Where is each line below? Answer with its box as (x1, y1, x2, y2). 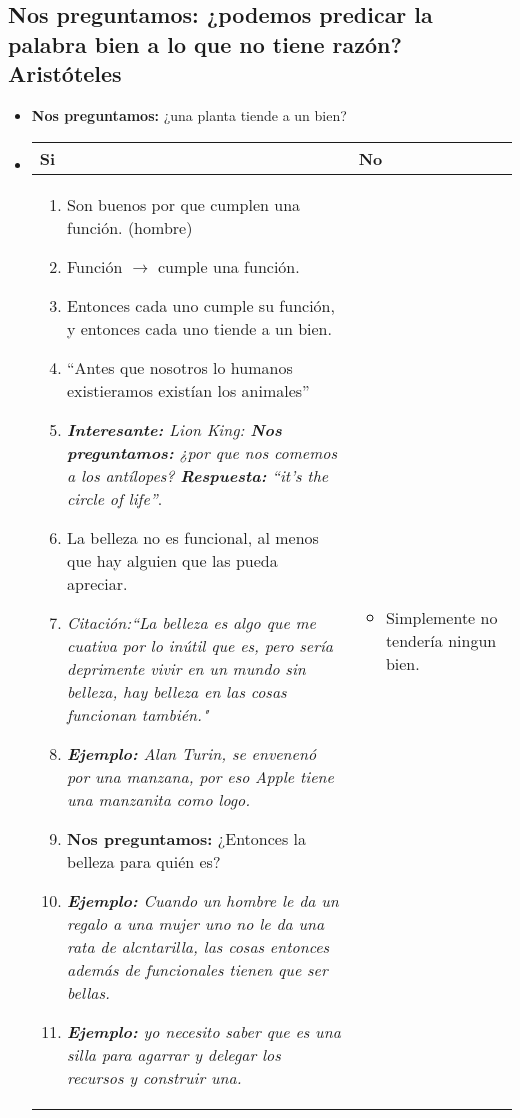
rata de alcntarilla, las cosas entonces (66, 934, 330, 958)
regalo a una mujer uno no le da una (66, 911, 325, 935)
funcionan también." (66, 702, 209, 726)
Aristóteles (8, 58, 122, 89)
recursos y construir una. (66, 1065, 242, 1089)
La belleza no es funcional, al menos (66, 525, 319, 549)
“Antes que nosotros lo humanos (66, 355, 293, 379)
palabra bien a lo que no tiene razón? (8, 28, 402, 59)
